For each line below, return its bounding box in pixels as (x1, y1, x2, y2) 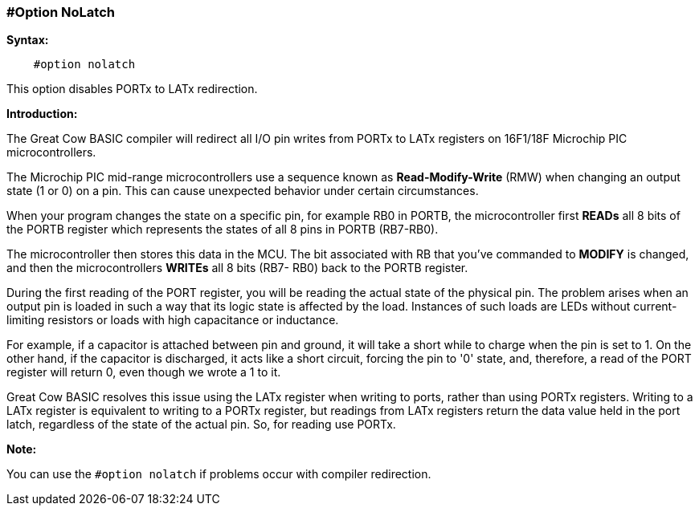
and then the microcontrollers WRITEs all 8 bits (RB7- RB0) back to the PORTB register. (6, 261, 468, 275)
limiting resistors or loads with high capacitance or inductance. (6, 313, 339, 327)
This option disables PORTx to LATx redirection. (6, 82, 258, 96)
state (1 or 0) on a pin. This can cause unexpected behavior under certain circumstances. (6, 184, 479, 198)
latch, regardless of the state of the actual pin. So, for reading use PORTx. (6, 417, 396, 432)
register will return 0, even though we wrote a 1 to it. (6, 365, 281, 380)
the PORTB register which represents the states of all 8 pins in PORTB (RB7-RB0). (6, 222, 439, 237)
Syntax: (6, 33, 49, 47)
